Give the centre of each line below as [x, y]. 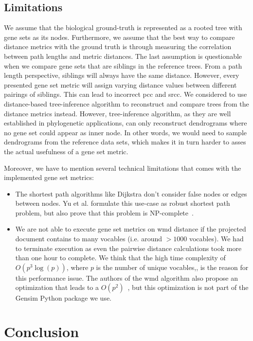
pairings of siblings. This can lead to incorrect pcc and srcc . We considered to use [126, 94]
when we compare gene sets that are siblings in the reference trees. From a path [123, 65]
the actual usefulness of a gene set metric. [66, 151]
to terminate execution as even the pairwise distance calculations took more [128, 248]
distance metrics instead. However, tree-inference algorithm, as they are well [117, 113]
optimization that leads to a [57, 287]
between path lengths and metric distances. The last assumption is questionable [123, 56]
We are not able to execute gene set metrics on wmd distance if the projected [131, 229]
